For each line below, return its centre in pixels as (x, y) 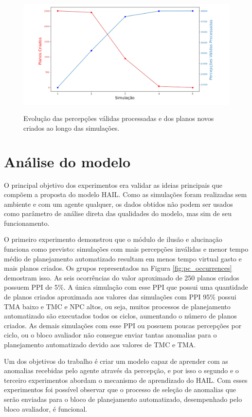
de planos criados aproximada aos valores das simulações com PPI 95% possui (120, 297)
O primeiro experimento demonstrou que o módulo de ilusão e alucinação (113, 239)
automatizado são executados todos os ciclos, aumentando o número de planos (120, 316)
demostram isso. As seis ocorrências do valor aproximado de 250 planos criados (122, 277)
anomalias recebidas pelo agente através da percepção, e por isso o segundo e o (121, 370)
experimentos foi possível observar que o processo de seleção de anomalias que (120, 389)
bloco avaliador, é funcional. (46, 408)
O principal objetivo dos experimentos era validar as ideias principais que (113, 185)
